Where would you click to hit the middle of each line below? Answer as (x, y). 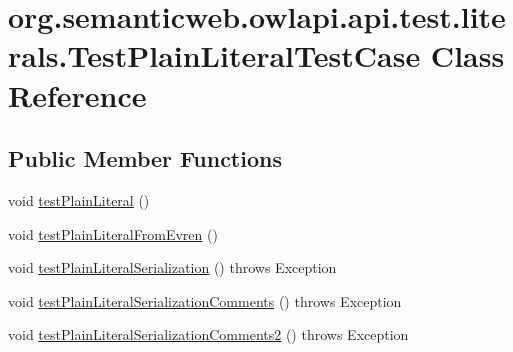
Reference (77, 94)
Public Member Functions (145, 158)
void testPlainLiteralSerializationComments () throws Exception (205, 300)
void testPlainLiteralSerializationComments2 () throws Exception (208, 334)
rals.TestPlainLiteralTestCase (214, 55)
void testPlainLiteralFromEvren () (113, 233)
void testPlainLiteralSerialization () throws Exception (172, 267)
